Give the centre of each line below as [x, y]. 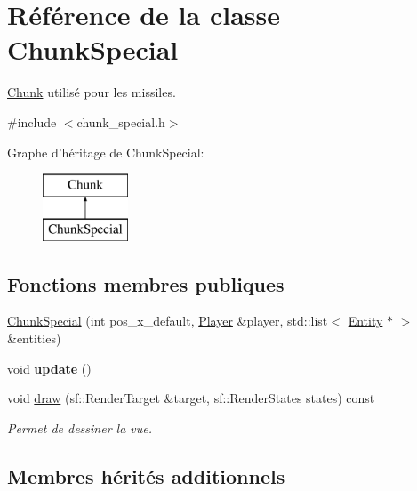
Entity [365, 321]
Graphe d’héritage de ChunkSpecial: [106, 152]
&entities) [34, 338]
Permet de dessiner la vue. [80, 427]
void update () [49, 368]
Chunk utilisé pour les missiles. [92, 92]
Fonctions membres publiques [146, 283]
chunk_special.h [121, 121]
